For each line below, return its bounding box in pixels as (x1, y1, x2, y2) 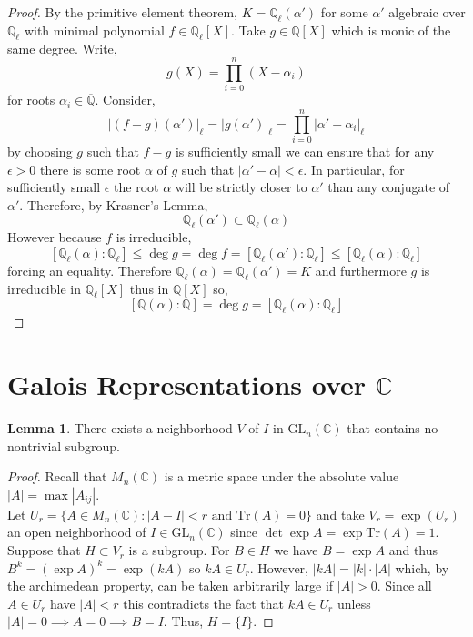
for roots (7, 90, 55, 109)
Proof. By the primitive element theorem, (7, 3, 237, 21)
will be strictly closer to (175, 177, 307, 197)
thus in (129, 278, 169, 298)
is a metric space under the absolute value (164, 467, 399, 486)
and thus (388, 541, 438, 560)
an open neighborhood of (7, 522, 146, 541)
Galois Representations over (7, 366, 367, 403)
